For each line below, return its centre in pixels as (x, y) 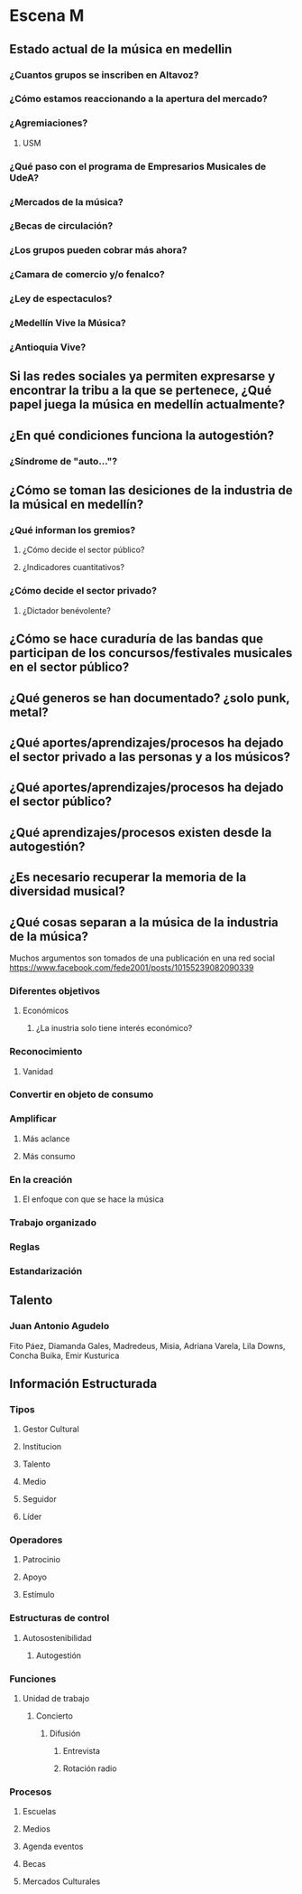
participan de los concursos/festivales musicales (151, 653)
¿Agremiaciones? (49, 123)
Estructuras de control (59, 1618)
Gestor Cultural (50, 1430)
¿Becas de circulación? (61, 226)
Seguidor (39, 1499)
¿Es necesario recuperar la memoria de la (128, 877)
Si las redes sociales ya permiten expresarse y (142, 376)
